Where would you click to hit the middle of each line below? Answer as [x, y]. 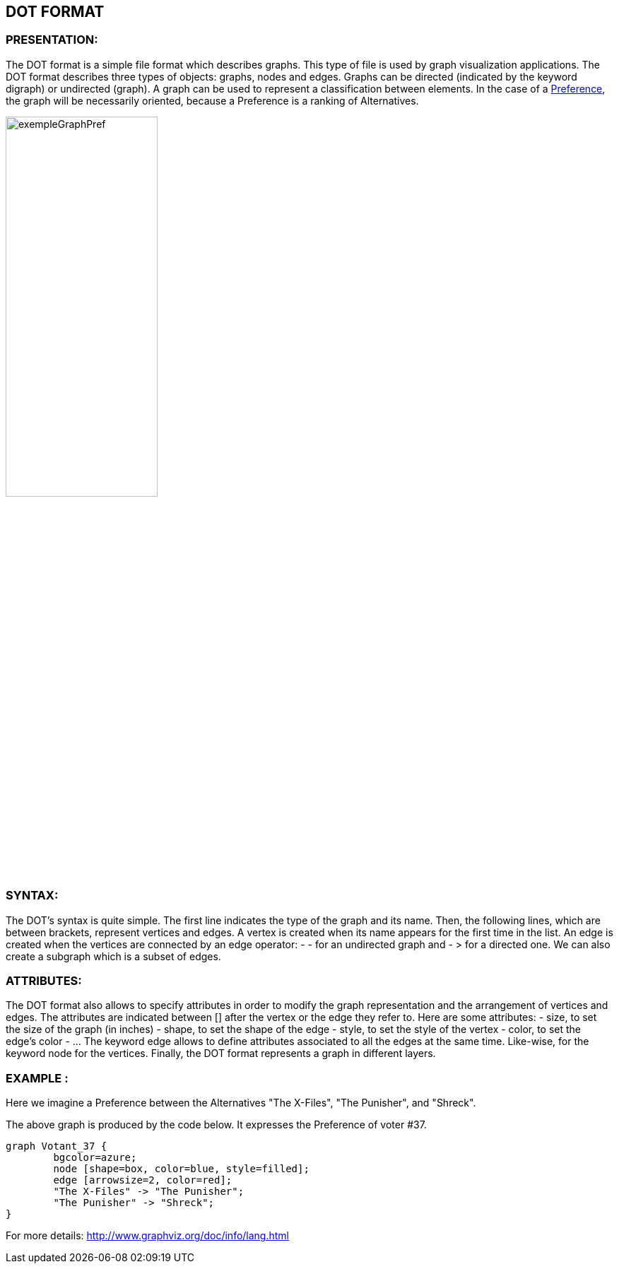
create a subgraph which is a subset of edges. [113, 956]
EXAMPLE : [37, 1078]
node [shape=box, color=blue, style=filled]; [181, 1169]
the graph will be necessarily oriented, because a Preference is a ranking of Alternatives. [212, 100]
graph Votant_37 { [57, 1146]
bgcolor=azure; [95, 1158]
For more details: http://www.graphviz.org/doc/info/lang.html [147, 1236]
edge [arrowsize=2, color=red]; [143, 1180]
